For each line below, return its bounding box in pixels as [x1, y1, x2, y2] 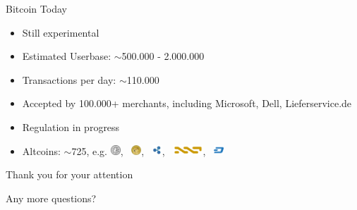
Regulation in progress [22, 119, 120, 134]
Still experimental [22, 25, 99, 39]
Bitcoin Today [6, 1, 67, 16]
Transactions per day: [22, 72, 116, 87]
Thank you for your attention [6, 167, 133, 182]
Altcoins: [22, 143, 61, 158]
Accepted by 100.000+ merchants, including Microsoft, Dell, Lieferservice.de [22, 96, 352, 111]
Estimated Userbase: [22, 49, 111, 63]
